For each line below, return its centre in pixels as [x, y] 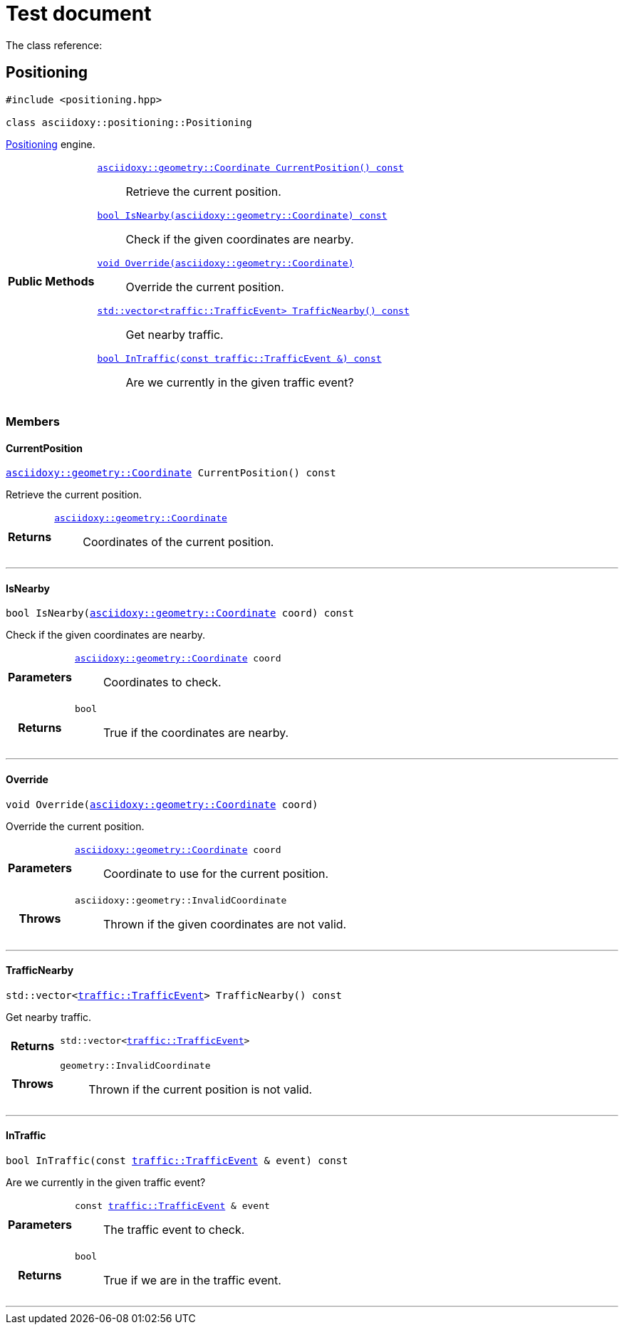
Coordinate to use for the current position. [216, 873]
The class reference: [54, 45]
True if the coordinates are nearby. [196, 733]
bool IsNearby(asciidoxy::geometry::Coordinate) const [242, 215]
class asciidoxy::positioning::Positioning [129, 122]
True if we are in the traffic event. [192, 1281]
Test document [79, 14]
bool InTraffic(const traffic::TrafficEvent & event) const [177, 1161]
